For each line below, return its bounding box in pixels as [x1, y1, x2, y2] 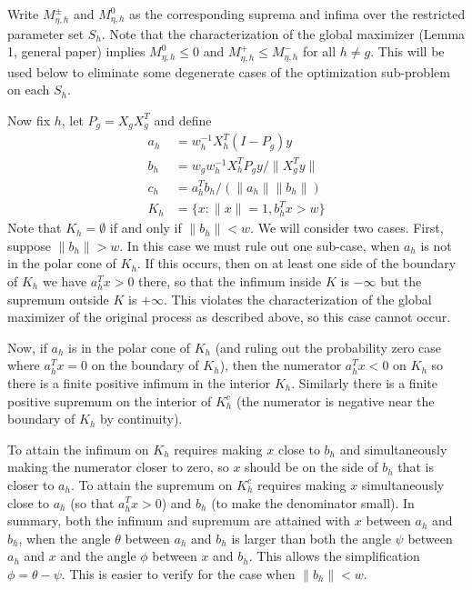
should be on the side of [245, 457, 378, 476]
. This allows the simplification [248, 546, 420, 565]
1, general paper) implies [7, 42, 146, 61]
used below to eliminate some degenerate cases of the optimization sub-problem [7, 62, 450, 81]
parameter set [7, 24, 85, 43]
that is [397, 457, 434, 476]
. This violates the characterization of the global [164, 289, 432, 308]
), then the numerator [219, 355, 342, 375]
